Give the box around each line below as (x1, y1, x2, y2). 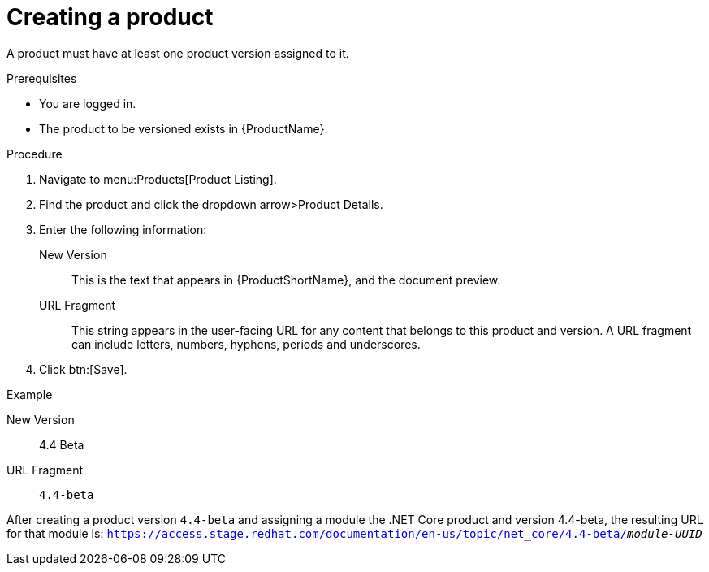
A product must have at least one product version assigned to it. (6, 45, 349, 60)
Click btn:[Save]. (39, 362, 128, 376)
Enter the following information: (39, 222, 207, 236)
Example (6, 387, 53, 401)
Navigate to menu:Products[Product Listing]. (39, 171, 277, 186)
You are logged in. (39, 96, 136, 110)
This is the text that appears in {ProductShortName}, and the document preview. (71, 272, 501, 287)
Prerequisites (6, 71, 77, 85)
